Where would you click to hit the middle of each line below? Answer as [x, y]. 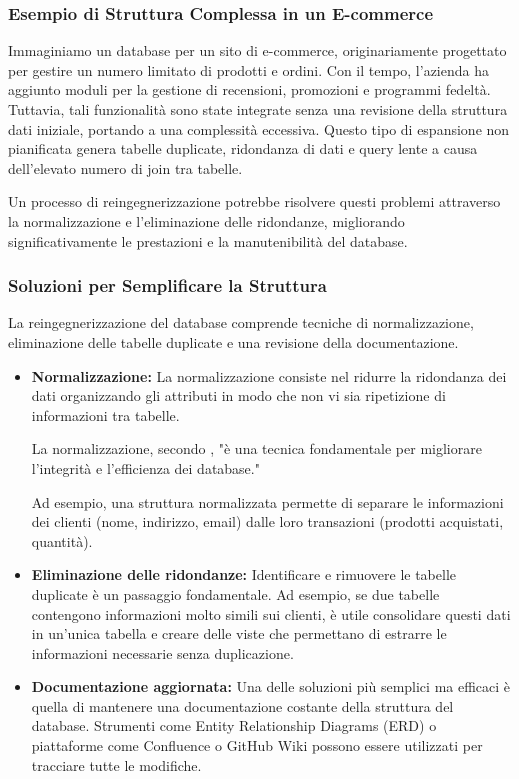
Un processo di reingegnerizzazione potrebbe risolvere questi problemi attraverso [254, 201]
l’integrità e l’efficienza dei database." [145, 467]
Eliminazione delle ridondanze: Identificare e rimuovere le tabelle [243, 574]
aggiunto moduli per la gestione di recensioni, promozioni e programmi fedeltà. [249, 89]
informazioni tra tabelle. [105, 414]
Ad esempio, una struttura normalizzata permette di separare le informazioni [267, 501]
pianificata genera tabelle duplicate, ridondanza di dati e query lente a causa [243, 148]
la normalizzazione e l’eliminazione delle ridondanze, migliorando [206, 220]
